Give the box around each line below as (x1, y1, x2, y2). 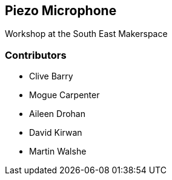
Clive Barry (29, 71, 73, 82)
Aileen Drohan (29, 108, 85, 119)
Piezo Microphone (5, 3, 117, 18)
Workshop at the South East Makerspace (5, 28, 168, 39)
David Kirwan (29, 127, 82, 138)
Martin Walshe (29, 146, 87, 157)
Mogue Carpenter (29, 90, 100, 101)
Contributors (5, 48, 67, 61)
